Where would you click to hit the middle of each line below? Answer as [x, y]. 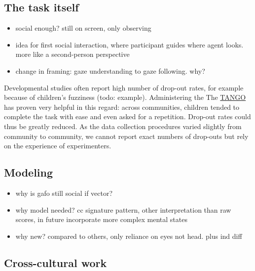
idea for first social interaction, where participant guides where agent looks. [129, 44]
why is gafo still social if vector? [64, 193]
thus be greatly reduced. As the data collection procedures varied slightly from [123, 126]
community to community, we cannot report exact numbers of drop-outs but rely [126, 136]
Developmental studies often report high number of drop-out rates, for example [124, 87]
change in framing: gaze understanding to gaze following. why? [110, 70]
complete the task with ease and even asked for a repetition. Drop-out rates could [127, 116]
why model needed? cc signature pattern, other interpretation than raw [123, 209]
